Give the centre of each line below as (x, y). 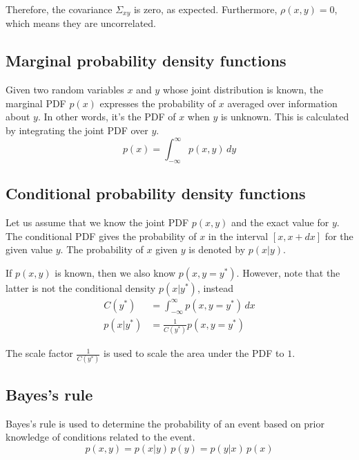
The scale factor (39, 353)
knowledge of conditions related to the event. (100, 437)
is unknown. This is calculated (285, 117)
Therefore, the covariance (59, 9)
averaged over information (282, 103)
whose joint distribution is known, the (243, 90)
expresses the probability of (158, 103)
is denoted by (217, 249)
